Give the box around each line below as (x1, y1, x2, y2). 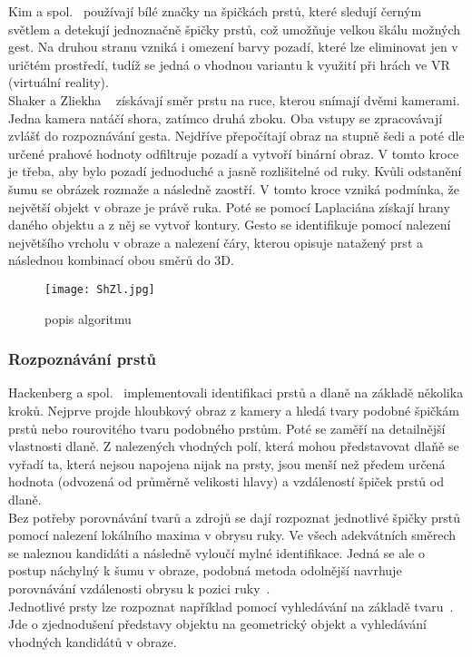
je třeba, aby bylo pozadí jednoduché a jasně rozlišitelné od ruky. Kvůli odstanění (8, 162, 462, 181)
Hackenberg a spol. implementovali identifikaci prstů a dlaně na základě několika (8, 383, 464, 402)
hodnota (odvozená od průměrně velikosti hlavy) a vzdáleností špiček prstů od (8, 472, 444, 491)
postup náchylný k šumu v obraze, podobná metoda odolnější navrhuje (8, 561, 402, 580)
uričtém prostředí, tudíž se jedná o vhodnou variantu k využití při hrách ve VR (8, 54, 450, 74)
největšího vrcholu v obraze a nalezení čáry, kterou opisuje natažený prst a (8, 232, 423, 251)
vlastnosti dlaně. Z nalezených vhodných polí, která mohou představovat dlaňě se (8, 436, 459, 456)
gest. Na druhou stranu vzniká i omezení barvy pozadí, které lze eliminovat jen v (8, 37, 458, 56)
